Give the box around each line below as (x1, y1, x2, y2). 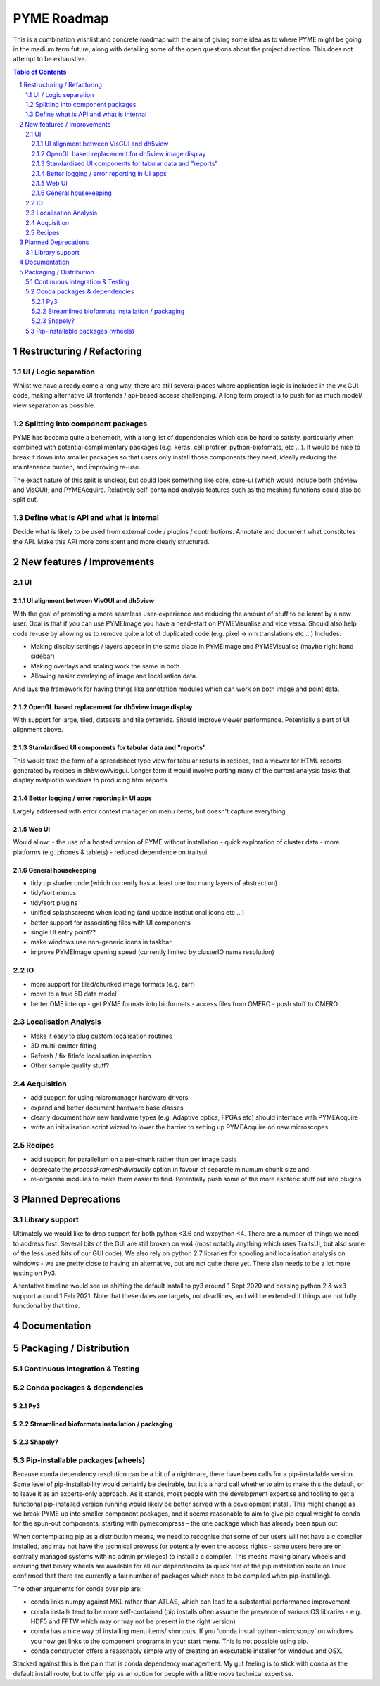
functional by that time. (13, 1302, 80, 1310)
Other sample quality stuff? (30, 1061, 109, 1070)
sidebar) (30, 652, 56, 661)
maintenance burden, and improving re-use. (13, 463, 141, 471)
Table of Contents (13, 68, 67, 76)
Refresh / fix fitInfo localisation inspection (30, 1051, 151, 1060)
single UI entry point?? (30, 928, 96, 936)
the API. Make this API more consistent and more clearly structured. (13, 537, 210, 545)
